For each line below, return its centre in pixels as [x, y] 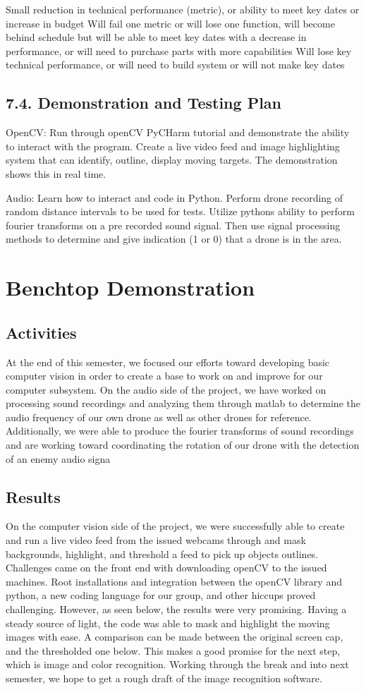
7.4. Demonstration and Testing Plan [144, 103]
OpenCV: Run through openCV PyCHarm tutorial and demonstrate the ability [178, 132]
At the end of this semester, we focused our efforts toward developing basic [168, 362]
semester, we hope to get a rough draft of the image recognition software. [164, 678]
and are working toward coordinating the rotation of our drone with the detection [183, 445]
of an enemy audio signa [58, 458]
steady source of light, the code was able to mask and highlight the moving [168, 623]
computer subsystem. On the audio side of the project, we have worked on [166, 389]
